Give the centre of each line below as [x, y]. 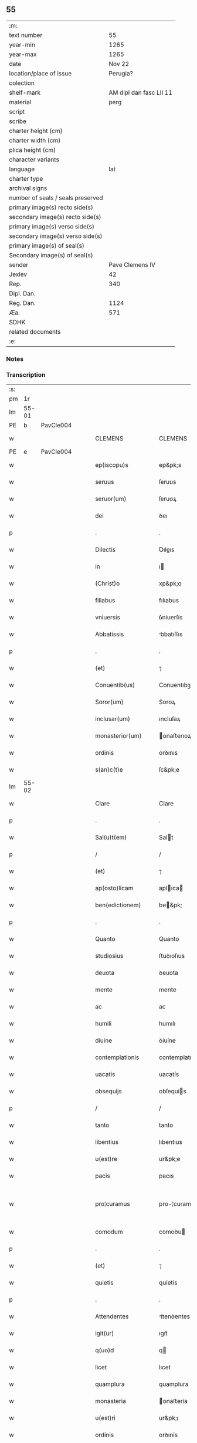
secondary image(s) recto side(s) [55, 217]
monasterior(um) [118, 736]
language [22, 169]
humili [103, 1024]
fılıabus [169, 601]
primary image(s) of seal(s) [47, 246]
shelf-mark [25, 92]
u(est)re [106, 1159]
